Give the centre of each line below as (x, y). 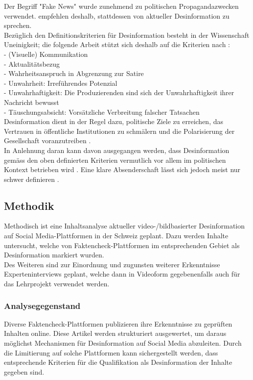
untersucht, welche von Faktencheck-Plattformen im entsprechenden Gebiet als (122, 245)
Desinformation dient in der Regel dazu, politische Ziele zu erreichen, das (114, 121)
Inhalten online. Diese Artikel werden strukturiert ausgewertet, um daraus (115, 333)
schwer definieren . (32, 179)
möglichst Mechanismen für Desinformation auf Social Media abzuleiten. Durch (123, 343)
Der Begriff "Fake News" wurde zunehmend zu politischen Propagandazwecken (121, 6)
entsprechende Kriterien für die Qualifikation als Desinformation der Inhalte (118, 362)
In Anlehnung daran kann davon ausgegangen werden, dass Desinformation (117, 150)
